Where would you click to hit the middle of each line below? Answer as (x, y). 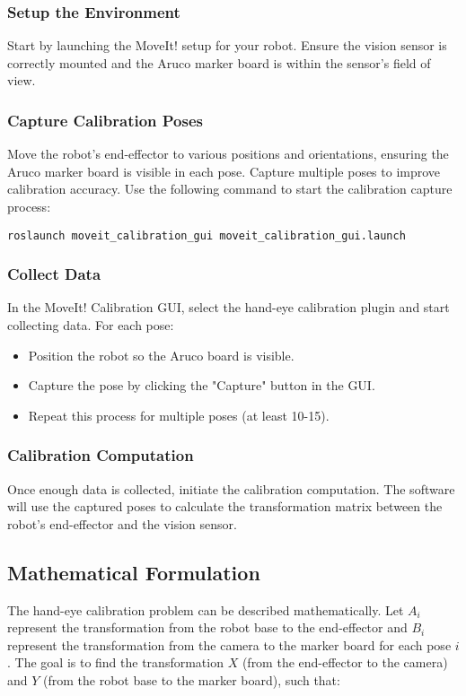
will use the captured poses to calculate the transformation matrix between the (225, 506)
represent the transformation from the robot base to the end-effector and (207, 627)
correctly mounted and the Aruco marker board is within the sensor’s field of (219, 62)
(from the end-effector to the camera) (345, 662)
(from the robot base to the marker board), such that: (192, 680)
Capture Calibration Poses (106, 120)
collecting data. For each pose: (91, 325)
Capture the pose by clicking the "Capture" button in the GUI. (202, 385)
